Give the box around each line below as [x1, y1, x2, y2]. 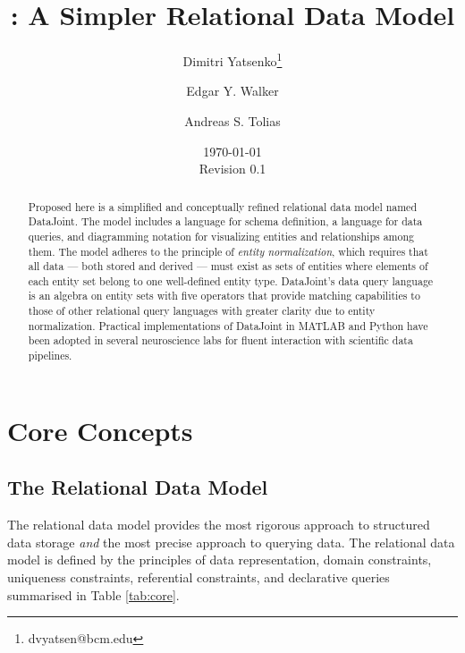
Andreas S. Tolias [184, 111, 281, 130]
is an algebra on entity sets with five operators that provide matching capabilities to [28, 288, 420, 303]
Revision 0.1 [199, 159, 266, 178]
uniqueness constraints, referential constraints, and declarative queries [7, 567, 390, 586]
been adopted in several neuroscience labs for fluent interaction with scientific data [28, 333, 413, 348]
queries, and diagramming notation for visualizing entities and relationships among [28, 228, 415, 243]
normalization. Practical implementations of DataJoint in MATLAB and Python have [28, 318, 428, 333]
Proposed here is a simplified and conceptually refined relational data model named [28, 199, 417, 214]
